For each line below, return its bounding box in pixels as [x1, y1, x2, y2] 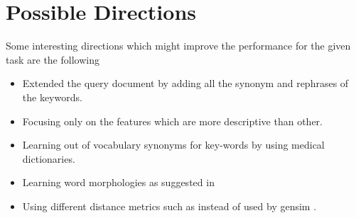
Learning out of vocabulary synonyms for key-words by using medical [22, 137, 325, 152]
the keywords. [22, 89, 82, 104]
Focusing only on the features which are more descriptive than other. [22, 113, 323, 128]
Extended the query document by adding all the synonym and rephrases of [22, 76, 349, 91]
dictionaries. [22, 151, 75, 166]
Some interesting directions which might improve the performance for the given [6, 38, 351, 53]
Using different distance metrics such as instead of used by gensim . [22, 198, 317, 213]
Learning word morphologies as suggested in [22, 175, 215, 190]
